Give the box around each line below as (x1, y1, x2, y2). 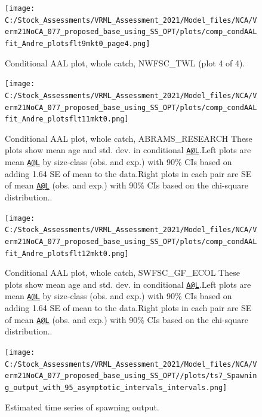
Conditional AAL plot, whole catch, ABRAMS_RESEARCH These (5, 132, 252, 144)
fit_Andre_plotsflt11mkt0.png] (5, 115, 129, 124)
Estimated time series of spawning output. (5, 400, 159, 413)
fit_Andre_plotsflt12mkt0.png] (5, 249, 129, 258)
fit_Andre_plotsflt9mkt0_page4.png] (5, 39, 150, 48)
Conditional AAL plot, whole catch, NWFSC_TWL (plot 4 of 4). (5, 56, 245, 69)
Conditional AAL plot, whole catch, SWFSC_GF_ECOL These (5, 266, 240, 279)
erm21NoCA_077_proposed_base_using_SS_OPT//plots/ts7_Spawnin (5, 372, 257, 381)
